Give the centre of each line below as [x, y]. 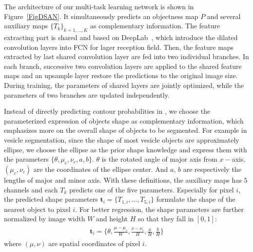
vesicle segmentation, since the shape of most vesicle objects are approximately [122, 139]
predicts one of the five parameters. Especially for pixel [151, 189]
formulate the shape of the [196, 199]
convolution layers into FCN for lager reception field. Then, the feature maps [119, 47]
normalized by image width [45, 219]
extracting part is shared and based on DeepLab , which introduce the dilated [121, 37]
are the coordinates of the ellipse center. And [101, 169]
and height [112, 219]
